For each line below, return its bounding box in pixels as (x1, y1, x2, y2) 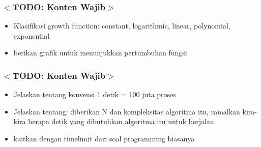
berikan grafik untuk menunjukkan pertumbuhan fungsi (13, 47, 187, 58)
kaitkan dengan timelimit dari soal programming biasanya (13, 133, 195, 143)
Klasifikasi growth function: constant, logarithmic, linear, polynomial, (13, 20, 230, 31)
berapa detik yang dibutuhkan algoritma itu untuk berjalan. (28, 116, 216, 127)
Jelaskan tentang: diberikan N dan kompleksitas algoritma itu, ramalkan (13, 106, 240, 116)
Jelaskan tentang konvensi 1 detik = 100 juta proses (13, 89, 176, 100)
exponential (13, 30, 50, 41)
